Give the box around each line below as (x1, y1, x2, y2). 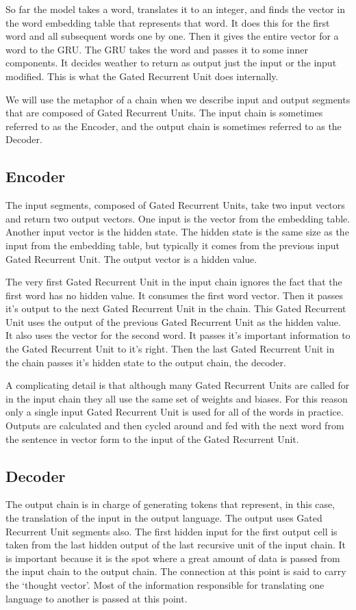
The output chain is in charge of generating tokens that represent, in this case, (5, 497, 335, 511)
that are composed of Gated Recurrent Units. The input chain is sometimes (5, 105, 323, 120)
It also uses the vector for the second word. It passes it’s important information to (5, 328, 351, 342)
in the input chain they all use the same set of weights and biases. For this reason (5, 391, 348, 405)
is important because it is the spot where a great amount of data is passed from (5, 550, 340, 565)
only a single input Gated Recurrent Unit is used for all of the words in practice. (5, 405, 344, 419)
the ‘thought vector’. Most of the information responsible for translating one (5, 578, 325, 592)
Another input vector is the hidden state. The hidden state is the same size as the (5, 225, 349, 239)
